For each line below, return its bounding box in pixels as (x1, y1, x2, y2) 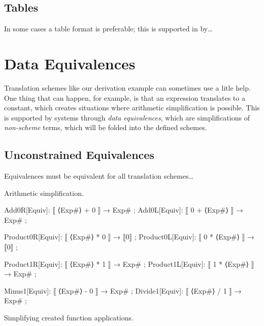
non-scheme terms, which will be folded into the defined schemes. (4, 122, 207, 133)
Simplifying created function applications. (4, 312, 134, 323)
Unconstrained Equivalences (4, 147, 154, 162)
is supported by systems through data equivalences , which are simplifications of (4, 112, 250, 123)
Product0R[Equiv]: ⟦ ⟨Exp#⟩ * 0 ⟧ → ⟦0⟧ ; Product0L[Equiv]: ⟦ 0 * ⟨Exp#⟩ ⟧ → (4, 231, 254, 242)
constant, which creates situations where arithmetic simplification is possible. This (4, 102, 260, 113)
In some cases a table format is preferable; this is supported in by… (4, 23, 213, 34)
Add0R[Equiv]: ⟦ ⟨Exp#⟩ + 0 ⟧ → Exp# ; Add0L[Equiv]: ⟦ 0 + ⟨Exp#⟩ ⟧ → (4, 205, 243, 215)
